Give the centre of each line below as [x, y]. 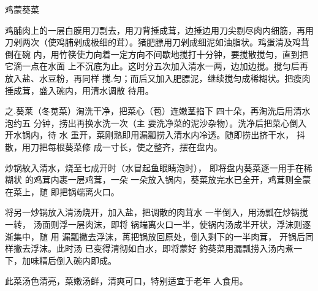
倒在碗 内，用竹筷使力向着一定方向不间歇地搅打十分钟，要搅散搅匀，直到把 [157, 54]
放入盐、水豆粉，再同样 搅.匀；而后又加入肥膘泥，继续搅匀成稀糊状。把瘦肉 [158, 78]
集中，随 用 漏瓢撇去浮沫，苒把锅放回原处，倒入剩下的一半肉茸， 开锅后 [159, 236]
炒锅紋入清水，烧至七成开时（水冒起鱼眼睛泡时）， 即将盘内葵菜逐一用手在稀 [159, 167]
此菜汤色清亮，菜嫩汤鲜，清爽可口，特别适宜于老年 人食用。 [127, 281]
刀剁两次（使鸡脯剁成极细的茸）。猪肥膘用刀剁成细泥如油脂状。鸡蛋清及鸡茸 [157, 42]
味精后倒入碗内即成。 [73, 260]
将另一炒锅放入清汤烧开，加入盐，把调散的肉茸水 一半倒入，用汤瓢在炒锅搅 [157, 212]
